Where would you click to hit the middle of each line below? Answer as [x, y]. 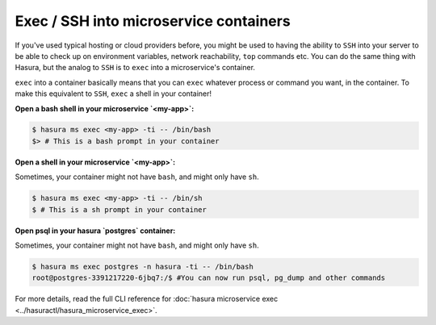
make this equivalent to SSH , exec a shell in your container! [113, 94]
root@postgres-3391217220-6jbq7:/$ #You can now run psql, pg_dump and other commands [209, 278]
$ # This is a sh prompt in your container [119, 209]
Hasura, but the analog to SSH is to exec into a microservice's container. [135, 68]
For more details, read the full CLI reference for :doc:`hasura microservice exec [147, 299]
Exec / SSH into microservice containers [153, 21]
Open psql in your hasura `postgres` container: [95, 231]
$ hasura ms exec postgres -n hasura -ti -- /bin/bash [143, 267]
